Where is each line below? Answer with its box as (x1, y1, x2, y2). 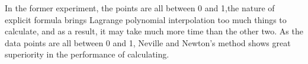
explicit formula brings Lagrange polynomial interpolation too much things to (5, 13, 287, 25)
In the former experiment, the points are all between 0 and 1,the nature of (5, 2, 275, 14)
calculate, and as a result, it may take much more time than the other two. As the (5, 25, 303, 37)
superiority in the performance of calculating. (5, 48, 169, 60)
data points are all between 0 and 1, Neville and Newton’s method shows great (5, 36, 291, 49)
